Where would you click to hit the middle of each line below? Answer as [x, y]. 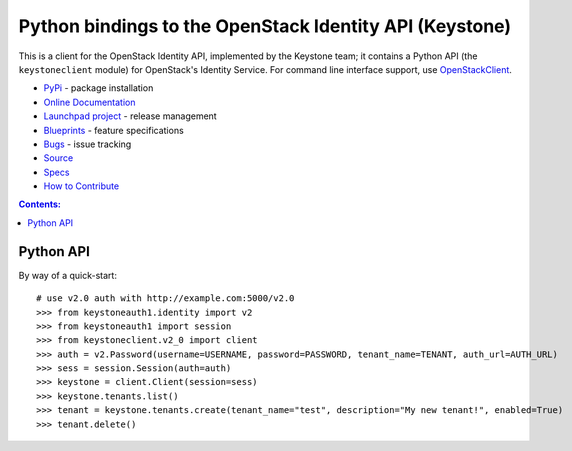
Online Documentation [89, 102]
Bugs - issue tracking [87, 144]
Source [58, 158]
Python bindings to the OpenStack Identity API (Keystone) [265, 26]
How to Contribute [81, 186]
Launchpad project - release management [130, 116]
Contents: [40, 204]
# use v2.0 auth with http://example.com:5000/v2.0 [165, 298]
